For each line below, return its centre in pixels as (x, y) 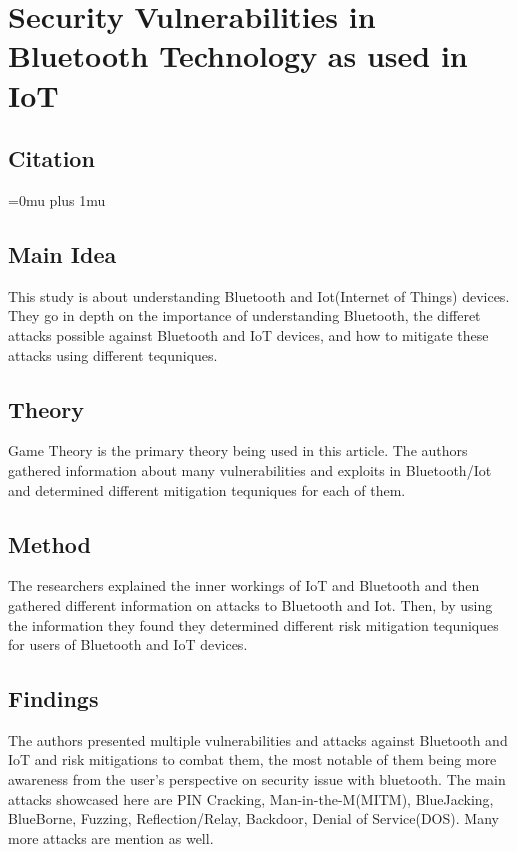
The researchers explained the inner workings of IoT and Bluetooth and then (244, 585)
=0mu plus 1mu (57, 199)
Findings (53, 698)
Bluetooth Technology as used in (238, 55)
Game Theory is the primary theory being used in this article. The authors (238, 450)
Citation (51, 158)
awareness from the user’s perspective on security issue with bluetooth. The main (257, 779)
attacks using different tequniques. (113, 354)
